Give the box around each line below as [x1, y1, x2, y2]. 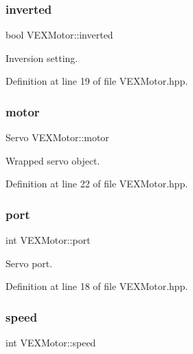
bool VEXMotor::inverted [5, 28, 113, 42]
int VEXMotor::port [5, 233, 91, 247]
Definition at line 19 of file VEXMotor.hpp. [5, 74, 188, 88]
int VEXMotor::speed [5, 335, 96, 350]
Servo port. [5, 256, 53, 270]
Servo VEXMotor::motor [5, 130, 109, 145]
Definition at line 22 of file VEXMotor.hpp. [5, 176, 188, 191]
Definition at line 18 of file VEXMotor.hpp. [5, 279, 188, 293]
